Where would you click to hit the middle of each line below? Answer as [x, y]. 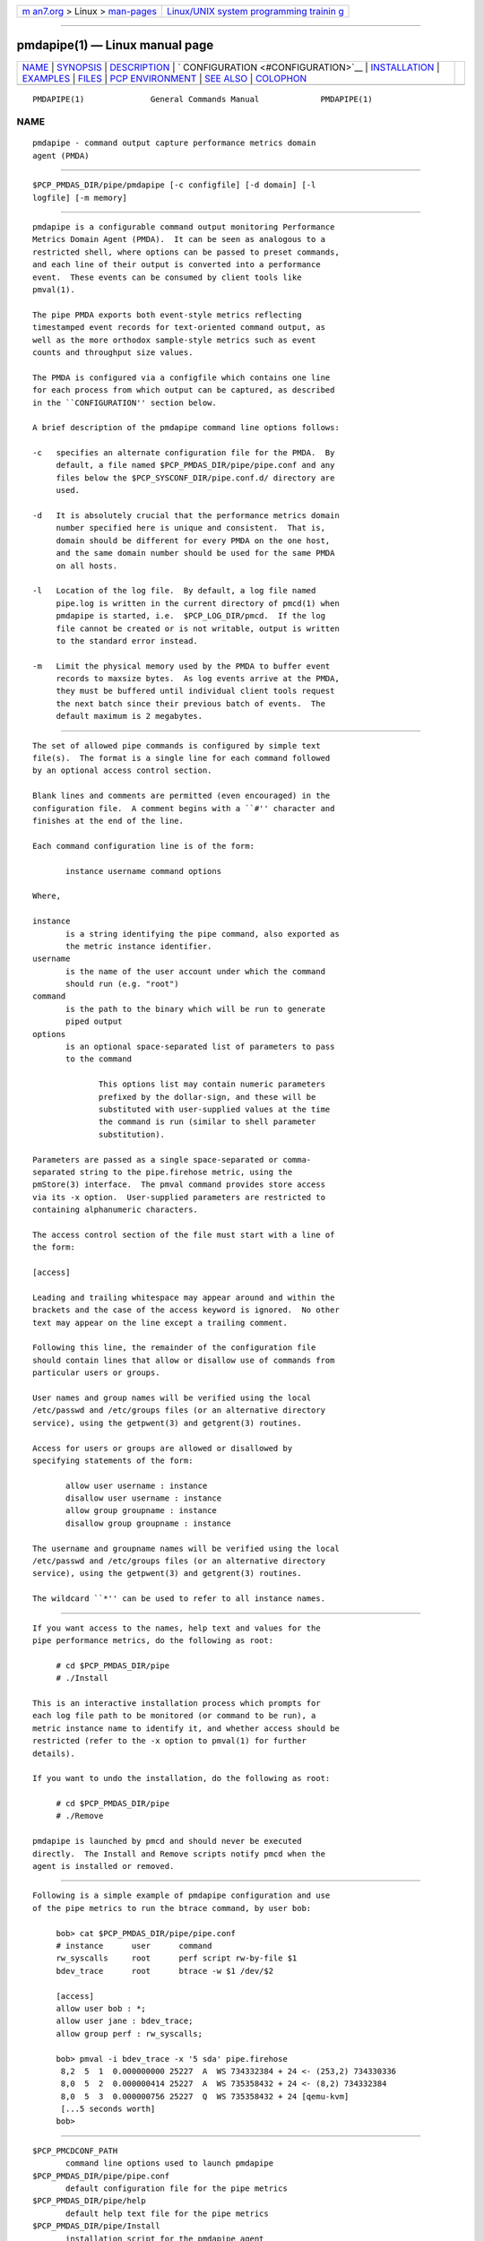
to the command [99, 1059]
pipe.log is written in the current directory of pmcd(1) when [198, 603]
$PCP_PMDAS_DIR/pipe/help [90, 2201]
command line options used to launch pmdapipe [169, 2163]
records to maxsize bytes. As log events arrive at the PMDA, [198, 679]
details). [54, 1753]
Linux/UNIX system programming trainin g [255, 11]
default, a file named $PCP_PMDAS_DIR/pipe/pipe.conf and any [195, 465]
